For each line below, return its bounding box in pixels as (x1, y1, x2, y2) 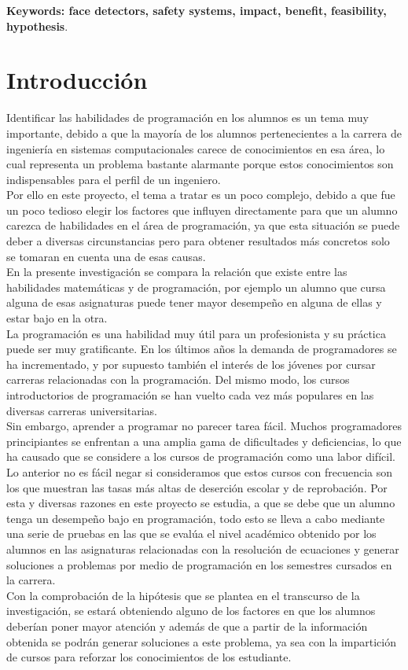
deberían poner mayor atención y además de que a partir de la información (6, 617, 368, 634)
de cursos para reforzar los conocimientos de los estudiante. (6, 649, 292, 665)
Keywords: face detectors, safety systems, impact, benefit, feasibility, (6, 2, 387, 18)
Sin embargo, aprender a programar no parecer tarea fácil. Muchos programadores (6, 418, 402, 434)
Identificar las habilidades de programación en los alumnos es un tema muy (6, 109, 369, 126)
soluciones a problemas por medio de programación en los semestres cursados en (6, 556, 392, 572)
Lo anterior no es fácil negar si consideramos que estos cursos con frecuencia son (6, 463, 393, 480)
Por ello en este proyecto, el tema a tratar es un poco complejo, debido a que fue (6, 186, 395, 203)
